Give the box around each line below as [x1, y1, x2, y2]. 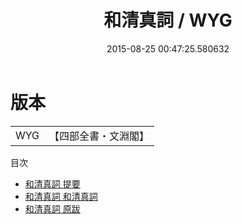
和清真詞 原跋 [24, 202, 81, 215]
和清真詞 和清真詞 [24, 190, 98, 202]
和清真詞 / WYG [103, 9, 233, 32]
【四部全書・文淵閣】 [49, 129, 150, 143]
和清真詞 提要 [24, 177, 81, 190]
